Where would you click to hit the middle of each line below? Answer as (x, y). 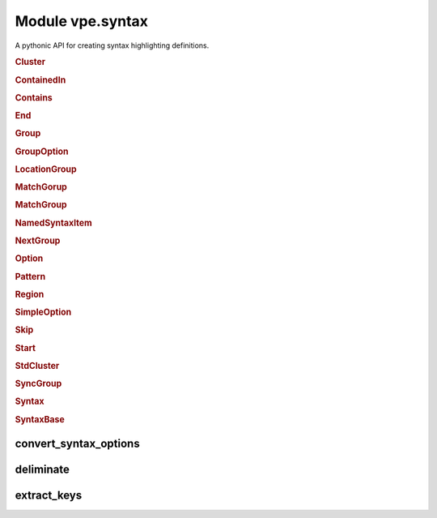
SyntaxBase (40, 419)
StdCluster (37, 366)
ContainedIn (40, 79)
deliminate (42, 469)
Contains (34, 97)
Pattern (30, 276)
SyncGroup (38, 383)
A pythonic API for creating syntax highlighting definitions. (112, 45)
